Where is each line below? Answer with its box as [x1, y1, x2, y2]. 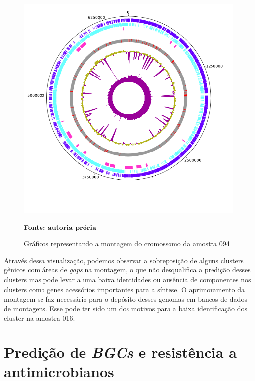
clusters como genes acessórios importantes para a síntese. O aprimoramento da [4, 284, 245, 294]
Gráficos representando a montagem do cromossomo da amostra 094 [24, 238, 230, 249]
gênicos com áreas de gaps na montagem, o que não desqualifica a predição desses [4, 265, 251, 275]
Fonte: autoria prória [24, 222, 96, 232]
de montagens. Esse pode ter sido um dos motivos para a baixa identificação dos [4, 303, 247, 313]
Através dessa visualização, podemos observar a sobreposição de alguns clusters [4, 255, 244, 265]
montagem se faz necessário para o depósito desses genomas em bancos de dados [4, 294, 247, 304]
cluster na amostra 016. [4, 313, 75, 323]
